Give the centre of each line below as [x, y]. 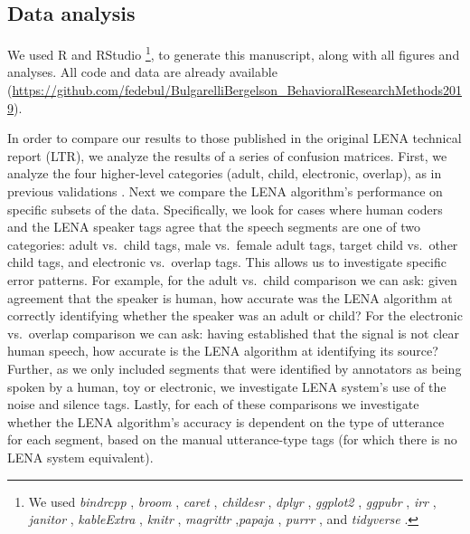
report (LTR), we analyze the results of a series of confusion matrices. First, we [227, 155]
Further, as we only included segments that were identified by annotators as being [235, 368]
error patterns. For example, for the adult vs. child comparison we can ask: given [232, 279]
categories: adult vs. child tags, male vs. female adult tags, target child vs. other [233, 244]
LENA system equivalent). [80, 457]
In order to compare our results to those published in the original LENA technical [235, 138]
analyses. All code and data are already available [142, 72]
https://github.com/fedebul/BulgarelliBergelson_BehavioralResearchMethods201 [237, 90]
